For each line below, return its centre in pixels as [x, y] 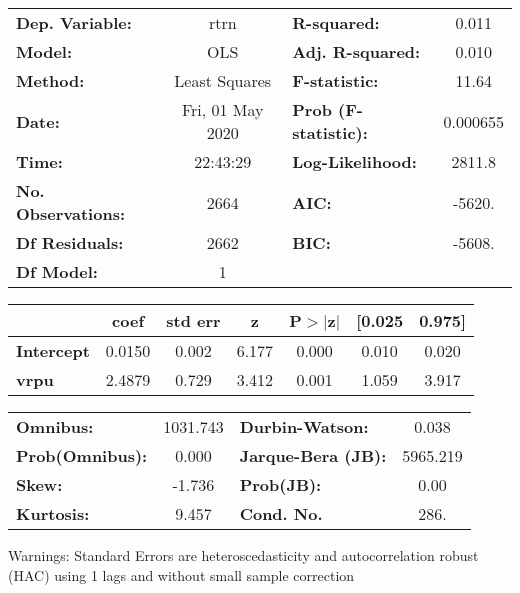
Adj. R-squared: [356, 51]
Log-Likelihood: [354, 161]
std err [193, 320]
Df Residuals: [70, 242]
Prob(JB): [280, 484]
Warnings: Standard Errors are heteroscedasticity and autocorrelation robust [243, 555]
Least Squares [223, 80]
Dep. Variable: [74, 22]
